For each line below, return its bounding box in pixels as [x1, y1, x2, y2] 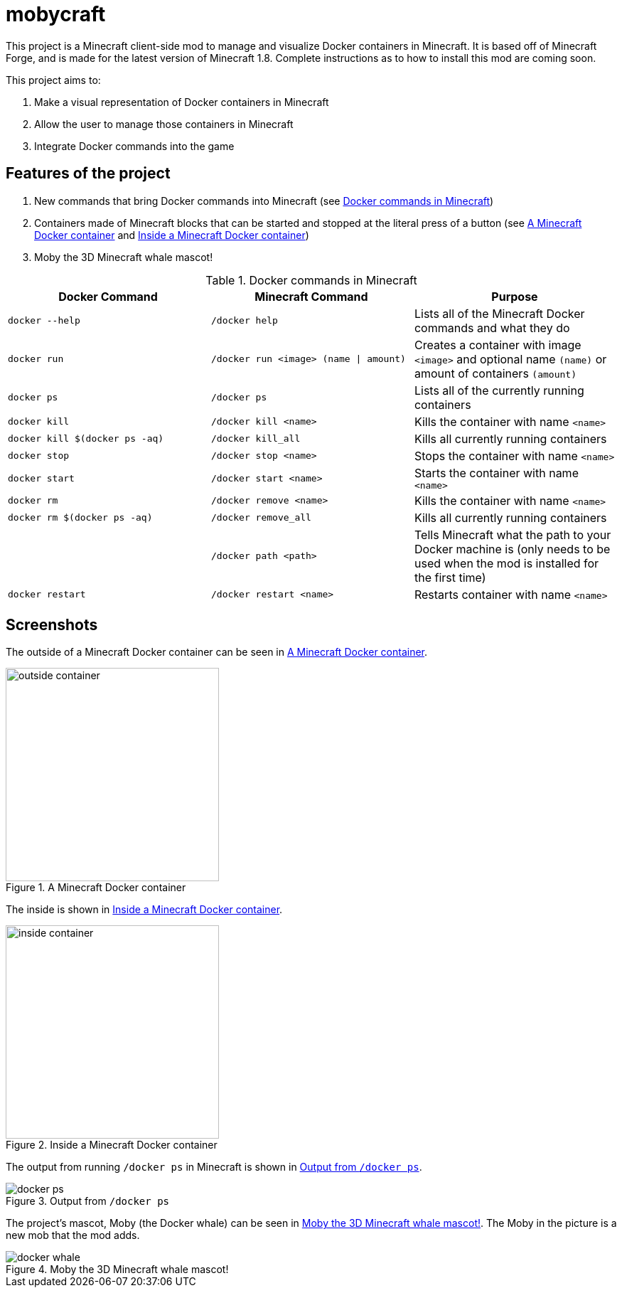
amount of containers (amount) [414, 366, 577, 381]
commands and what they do [414, 320, 570, 335]
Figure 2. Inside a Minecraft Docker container [6, 1139, 218, 1151]
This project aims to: [6, 73, 101, 86]
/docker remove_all [210, 512, 311, 523]
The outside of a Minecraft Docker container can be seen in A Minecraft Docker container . [6, 646, 428, 659]
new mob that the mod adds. [6, 1229, 140, 1242]
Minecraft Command [254, 289, 368, 304]
